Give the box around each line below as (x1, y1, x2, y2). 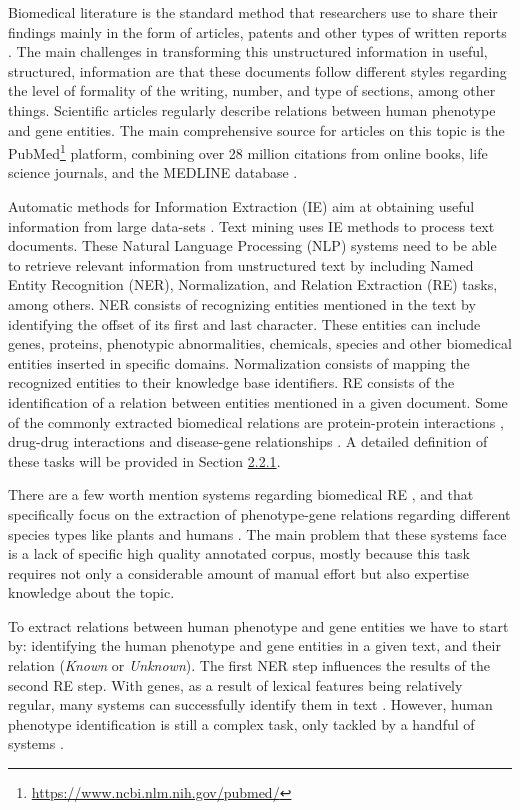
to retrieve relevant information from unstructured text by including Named (8, 254, 474, 275)
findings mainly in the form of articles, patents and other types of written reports (8, 21, 507, 42)
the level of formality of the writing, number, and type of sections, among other (8, 80, 496, 101)
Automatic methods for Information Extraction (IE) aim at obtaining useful (8, 196, 475, 216)
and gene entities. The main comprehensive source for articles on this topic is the (8, 119, 505, 140)
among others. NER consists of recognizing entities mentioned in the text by (8, 293, 476, 314)
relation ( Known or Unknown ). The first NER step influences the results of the (8, 655, 490, 676)
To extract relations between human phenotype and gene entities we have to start (8, 615, 509, 636)
